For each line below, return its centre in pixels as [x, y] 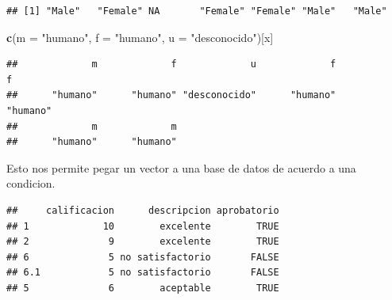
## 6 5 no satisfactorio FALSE [143, 257]
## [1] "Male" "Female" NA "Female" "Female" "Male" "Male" [197, 11]
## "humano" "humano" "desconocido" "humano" [171, 95]
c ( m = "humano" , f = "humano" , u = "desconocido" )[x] [140, 37]
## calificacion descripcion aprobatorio [143, 210]
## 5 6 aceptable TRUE [143, 288]
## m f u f [171, 65]
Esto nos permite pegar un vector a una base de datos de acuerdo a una [181, 167]
